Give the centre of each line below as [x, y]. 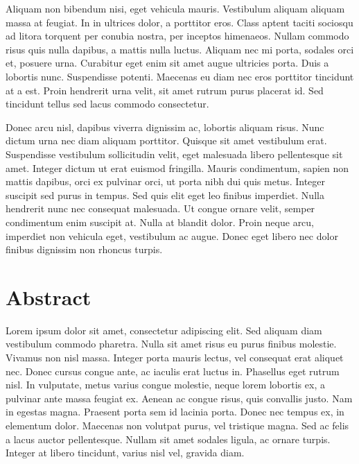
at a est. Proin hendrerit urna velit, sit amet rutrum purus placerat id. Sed [165, 90]
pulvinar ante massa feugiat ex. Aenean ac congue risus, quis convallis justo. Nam [179, 398]
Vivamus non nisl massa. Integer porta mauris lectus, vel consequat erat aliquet [175, 357]
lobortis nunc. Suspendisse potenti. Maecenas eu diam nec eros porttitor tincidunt [180, 76]
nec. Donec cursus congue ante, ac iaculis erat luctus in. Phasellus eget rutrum [173, 371]
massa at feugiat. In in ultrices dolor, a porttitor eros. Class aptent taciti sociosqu [179, 22]
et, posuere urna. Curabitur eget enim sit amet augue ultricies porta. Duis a [167, 63]
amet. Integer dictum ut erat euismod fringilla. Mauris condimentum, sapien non [177, 167]
